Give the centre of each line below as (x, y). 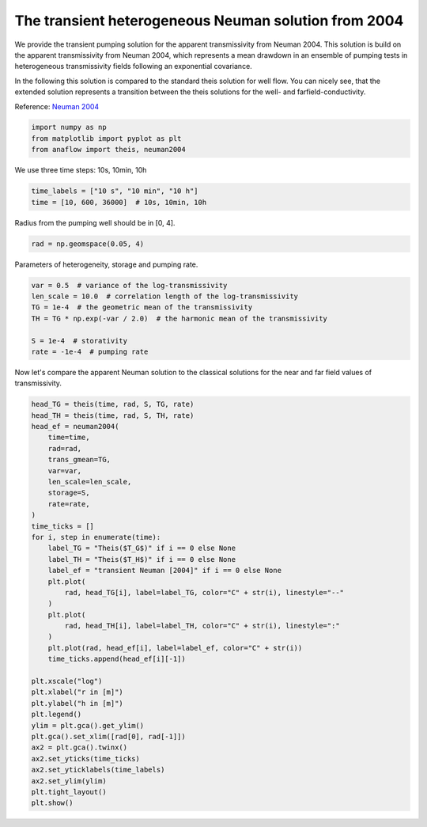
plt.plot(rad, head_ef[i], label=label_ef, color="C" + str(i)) (175, 648)
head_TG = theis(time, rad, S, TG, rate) (113, 404)
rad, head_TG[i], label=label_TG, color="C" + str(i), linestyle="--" (204, 592)
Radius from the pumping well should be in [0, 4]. (95, 222)
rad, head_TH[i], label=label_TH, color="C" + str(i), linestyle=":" (202, 626)
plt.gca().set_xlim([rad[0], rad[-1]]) (108, 736)
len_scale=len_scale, (90, 482)
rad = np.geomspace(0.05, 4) (88, 244)
